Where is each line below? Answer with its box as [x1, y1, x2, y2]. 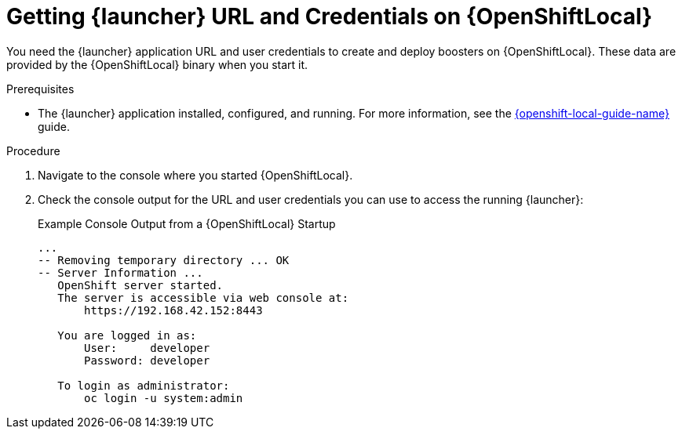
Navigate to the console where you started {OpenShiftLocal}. [38, 168, 353, 182]
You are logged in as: [57, 328, 197, 342]
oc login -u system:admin [84, 391, 243, 404]
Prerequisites [6, 82, 75, 96]
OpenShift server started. [57, 278, 224, 292]
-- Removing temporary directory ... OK [38, 253, 290, 266]
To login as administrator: [57, 379, 230, 392]
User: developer [84, 341, 210, 354]
